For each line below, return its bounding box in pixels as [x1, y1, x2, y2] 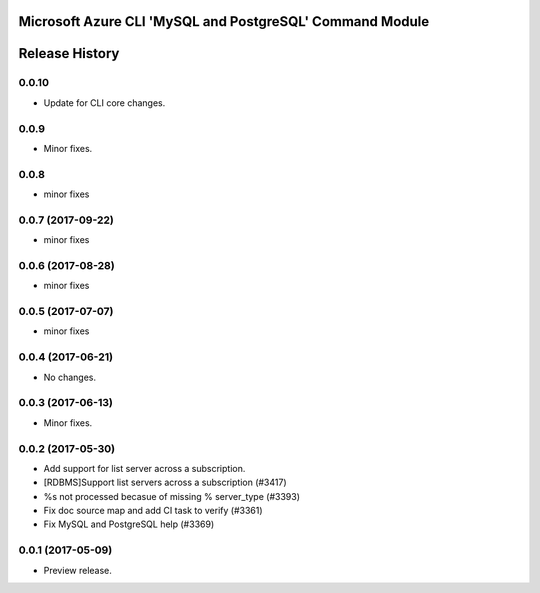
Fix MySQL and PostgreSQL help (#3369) [43, 518, 215, 530]
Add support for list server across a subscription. [43, 462, 246, 474]
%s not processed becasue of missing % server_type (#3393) [43, 490, 300, 502]
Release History [18, 45, 120, 62]
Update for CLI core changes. [43, 96, 166, 109]
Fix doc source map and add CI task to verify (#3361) [43, 505, 264, 517]
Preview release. [43, 564, 112, 576]
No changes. [43, 371, 97, 383]
